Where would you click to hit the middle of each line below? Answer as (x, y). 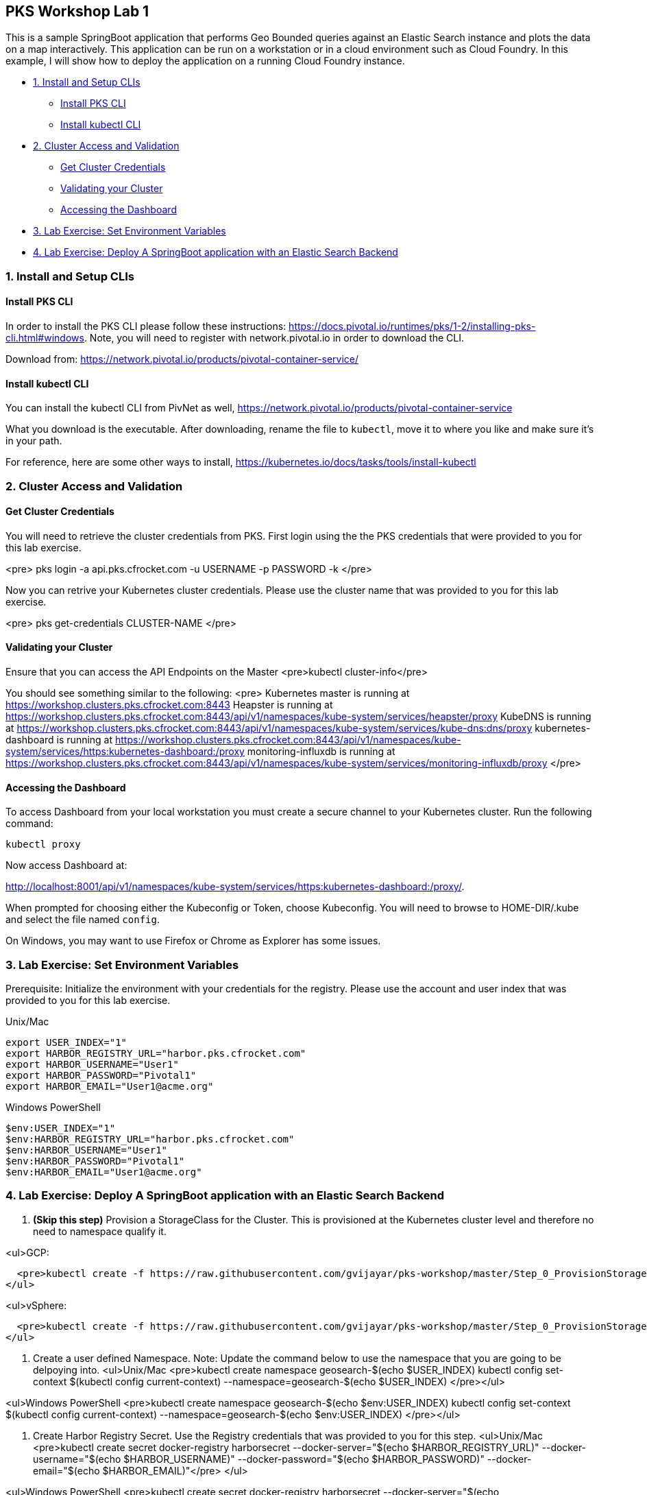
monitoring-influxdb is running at (321, 752)
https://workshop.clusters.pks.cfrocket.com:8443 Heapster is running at (169, 705)
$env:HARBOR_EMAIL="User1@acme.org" (104, 1172)
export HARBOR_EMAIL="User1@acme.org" (110, 1087)
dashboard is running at (59, 740)
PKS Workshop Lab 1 (77, 11)
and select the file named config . (83, 920)
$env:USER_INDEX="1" (61, 1128)
